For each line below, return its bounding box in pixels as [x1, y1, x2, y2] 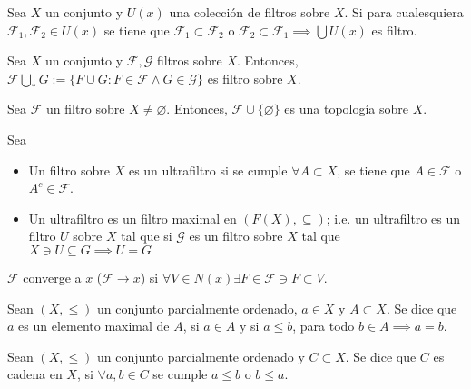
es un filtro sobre [189, 226, 283, 245]
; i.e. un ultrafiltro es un [326, 208, 460, 227]
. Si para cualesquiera [344, 3, 464, 21]
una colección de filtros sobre [169, 3, 330, 21]
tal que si [121, 226, 172, 245]
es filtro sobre [207, 68, 283, 87]
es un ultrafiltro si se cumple [128, 160, 288, 179]
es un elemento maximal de [18, 316, 170, 335]
